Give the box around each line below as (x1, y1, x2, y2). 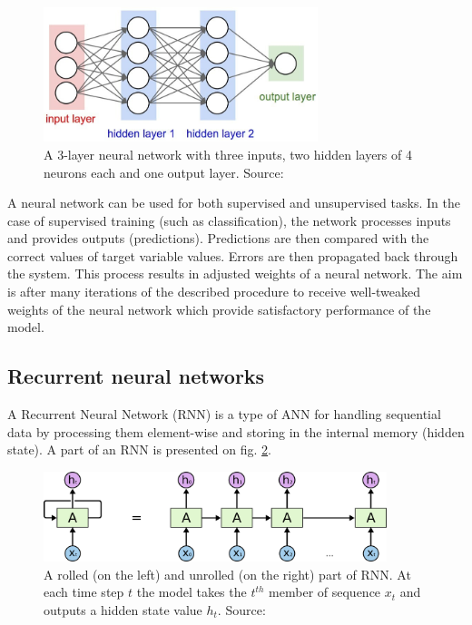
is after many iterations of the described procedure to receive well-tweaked (7, 282, 421, 301)
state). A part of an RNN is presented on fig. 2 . (7, 440, 272, 459)
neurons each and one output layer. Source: (44, 162, 284, 181)
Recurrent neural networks (7, 362, 265, 390)
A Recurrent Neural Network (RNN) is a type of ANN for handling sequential (7, 405, 441, 424)
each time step (44, 582, 124, 601)
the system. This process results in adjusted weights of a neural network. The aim (7, 264, 463, 283)
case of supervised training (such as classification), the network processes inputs (7, 210, 451, 229)
